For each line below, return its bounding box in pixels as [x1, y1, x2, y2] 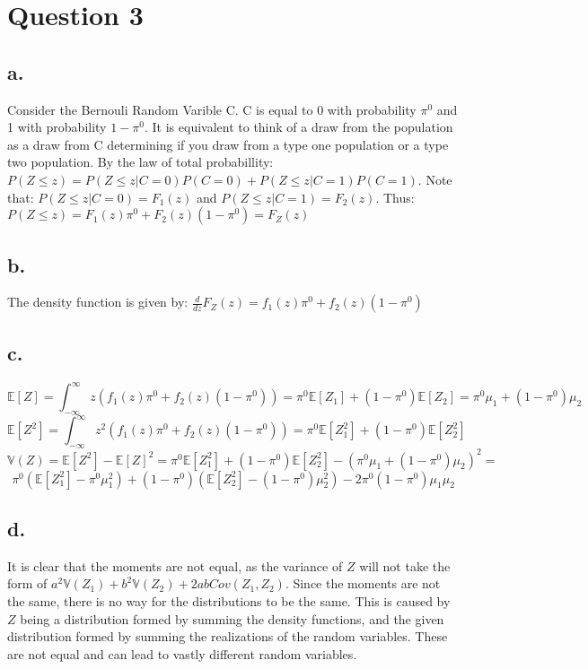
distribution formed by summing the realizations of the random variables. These [7, 627, 448, 646]
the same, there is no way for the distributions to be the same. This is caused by [7, 592, 451, 611]
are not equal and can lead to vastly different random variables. [7, 644, 357, 663]
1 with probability [7, 117, 107, 136]
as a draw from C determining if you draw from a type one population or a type [7, 135, 449, 153]
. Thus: [375, 187, 415, 206]
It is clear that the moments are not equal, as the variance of [7, 556, 343, 575]
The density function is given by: [7, 292, 189, 311]
